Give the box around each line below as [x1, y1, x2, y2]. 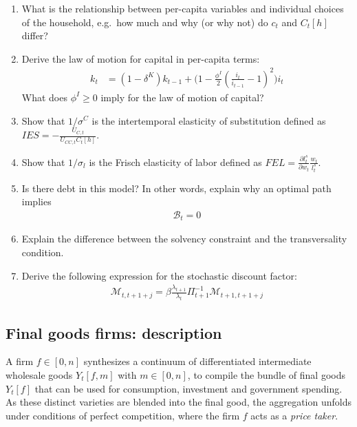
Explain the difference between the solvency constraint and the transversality [21, 231, 347, 246]
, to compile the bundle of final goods [187, 368, 345, 382]
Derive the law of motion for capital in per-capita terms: [21, 51, 260, 65]
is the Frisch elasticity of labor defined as [89, 154, 262, 169]
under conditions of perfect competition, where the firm [6, 408, 240, 422]
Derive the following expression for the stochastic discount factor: [21, 268, 297, 282]
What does [21, 90, 67, 104]
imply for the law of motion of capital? [100, 90, 264, 104]
